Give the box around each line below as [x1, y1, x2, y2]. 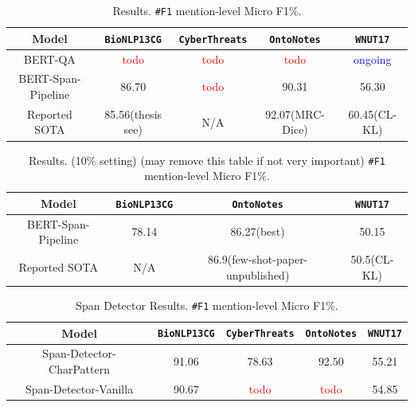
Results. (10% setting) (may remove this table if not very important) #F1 [29, 151, 385, 168]
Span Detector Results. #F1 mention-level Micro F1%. [76, 296, 338, 313]
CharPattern [49, 360, 110, 377]
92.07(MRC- [265, 105, 325, 122]
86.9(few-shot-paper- [207, 251, 308, 268]
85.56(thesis [104, 105, 162, 122]
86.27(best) [230, 223, 285, 240]
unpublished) [225, 266, 290, 283]
